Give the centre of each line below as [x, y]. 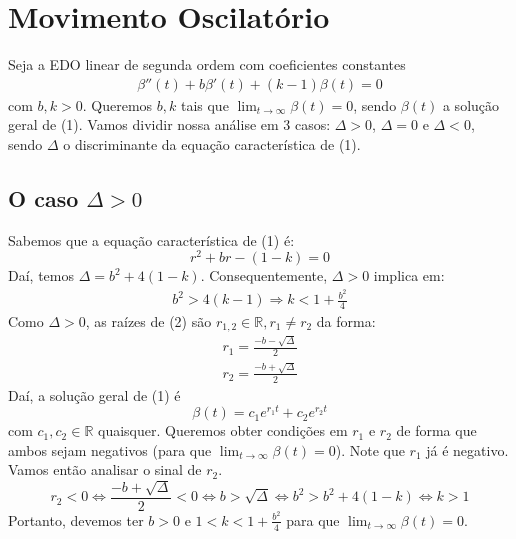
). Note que [370, 449]
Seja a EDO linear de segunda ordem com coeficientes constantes [207, 64]
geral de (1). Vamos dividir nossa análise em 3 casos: [169, 124]
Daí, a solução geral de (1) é [94, 394]
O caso [43, 197]
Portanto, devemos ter [76, 519]
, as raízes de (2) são [148, 320]
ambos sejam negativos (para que [110, 449]
